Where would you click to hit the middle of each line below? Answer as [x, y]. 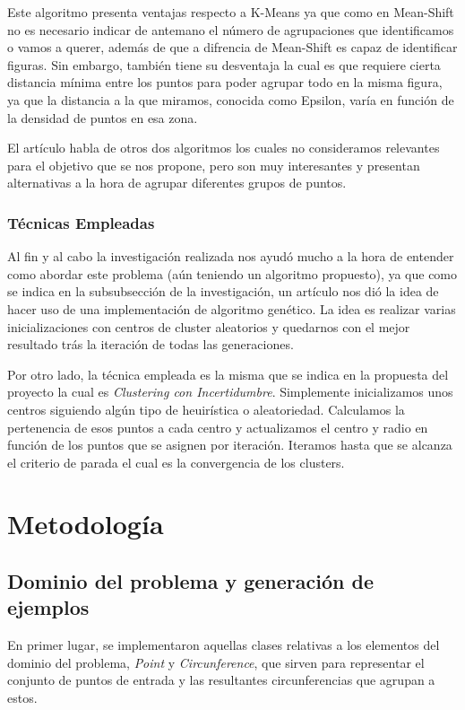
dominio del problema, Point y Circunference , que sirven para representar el [216, 662]
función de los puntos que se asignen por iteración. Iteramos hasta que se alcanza [230, 445]
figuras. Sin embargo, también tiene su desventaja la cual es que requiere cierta [224, 64]
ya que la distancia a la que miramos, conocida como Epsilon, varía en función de [231, 99]
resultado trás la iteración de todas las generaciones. [151, 344]
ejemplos [48, 607]
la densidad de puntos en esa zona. [103, 117]
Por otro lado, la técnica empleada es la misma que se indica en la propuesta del [228, 374]
